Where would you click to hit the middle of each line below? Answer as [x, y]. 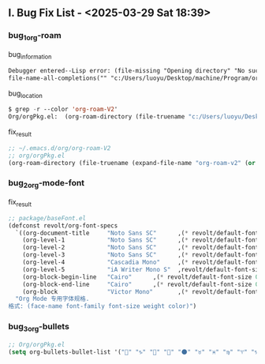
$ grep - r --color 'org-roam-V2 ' [63, 110]
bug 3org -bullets [39, 328]
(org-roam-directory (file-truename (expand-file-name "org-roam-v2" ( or [132, 163]
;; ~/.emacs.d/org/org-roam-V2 [60, 148]
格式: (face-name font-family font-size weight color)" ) [103, 306]
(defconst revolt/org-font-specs [63, 225]
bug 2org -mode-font [47, 184]
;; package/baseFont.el [47, 218]
